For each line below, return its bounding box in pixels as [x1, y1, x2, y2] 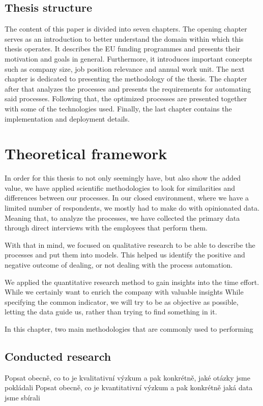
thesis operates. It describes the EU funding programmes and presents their [5, 43, 241, 54]
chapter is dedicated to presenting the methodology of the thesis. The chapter [5, 73, 247, 84]
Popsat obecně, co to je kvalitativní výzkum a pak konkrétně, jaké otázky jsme [5, 372, 250, 383]
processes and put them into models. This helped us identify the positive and [5, 249, 245, 260]
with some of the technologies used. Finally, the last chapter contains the [5, 103, 232, 113]
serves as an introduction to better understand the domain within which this [5, 33, 244, 44]
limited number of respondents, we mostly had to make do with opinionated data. [5, 202, 260, 213]
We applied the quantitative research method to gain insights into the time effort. [5, 276, 259, 287]
